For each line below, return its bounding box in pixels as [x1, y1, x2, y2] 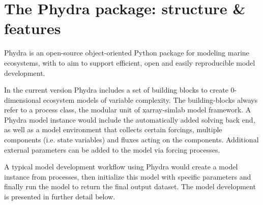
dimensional [4, 94, 41, 105]
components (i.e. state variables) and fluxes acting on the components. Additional [4, 134, 259, 145]
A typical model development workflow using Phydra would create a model [4, 161, 238, 172]
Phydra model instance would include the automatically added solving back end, [4, 114, 255, 125]
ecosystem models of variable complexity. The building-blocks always [43, 94, 258, 105]
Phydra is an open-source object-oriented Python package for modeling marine [4, 47, 249, 58]
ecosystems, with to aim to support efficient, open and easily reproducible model [4, 57, 255, 68]
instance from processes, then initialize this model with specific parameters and [4, 171, 251, 182]
